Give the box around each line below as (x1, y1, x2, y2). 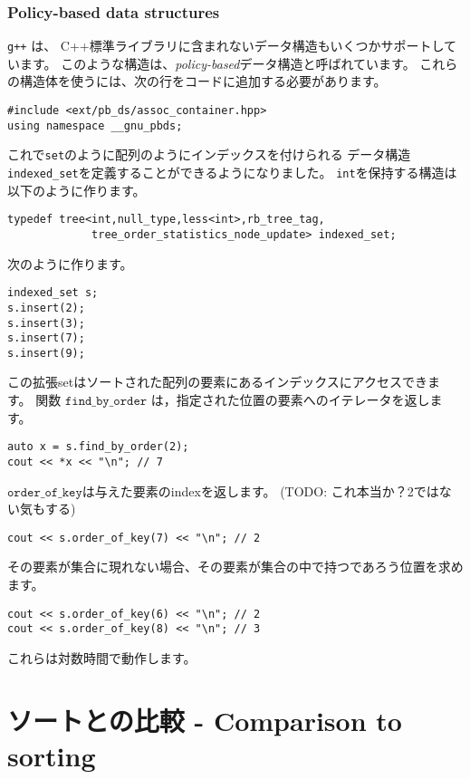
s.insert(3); (7, 316, 85, 330)
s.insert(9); (7, 346, 85, 360)
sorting (7, 736, 96, 774)
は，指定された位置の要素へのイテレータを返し (150, 390, 430, 409)
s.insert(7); (7, 332, 85, 345)
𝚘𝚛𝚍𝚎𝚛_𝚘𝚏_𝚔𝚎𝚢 (7, 486, 82, 499)
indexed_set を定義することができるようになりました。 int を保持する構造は (7, 163, 457, 182)
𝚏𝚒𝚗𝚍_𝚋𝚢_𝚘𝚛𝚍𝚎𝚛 (64, 395, 148, 409)
